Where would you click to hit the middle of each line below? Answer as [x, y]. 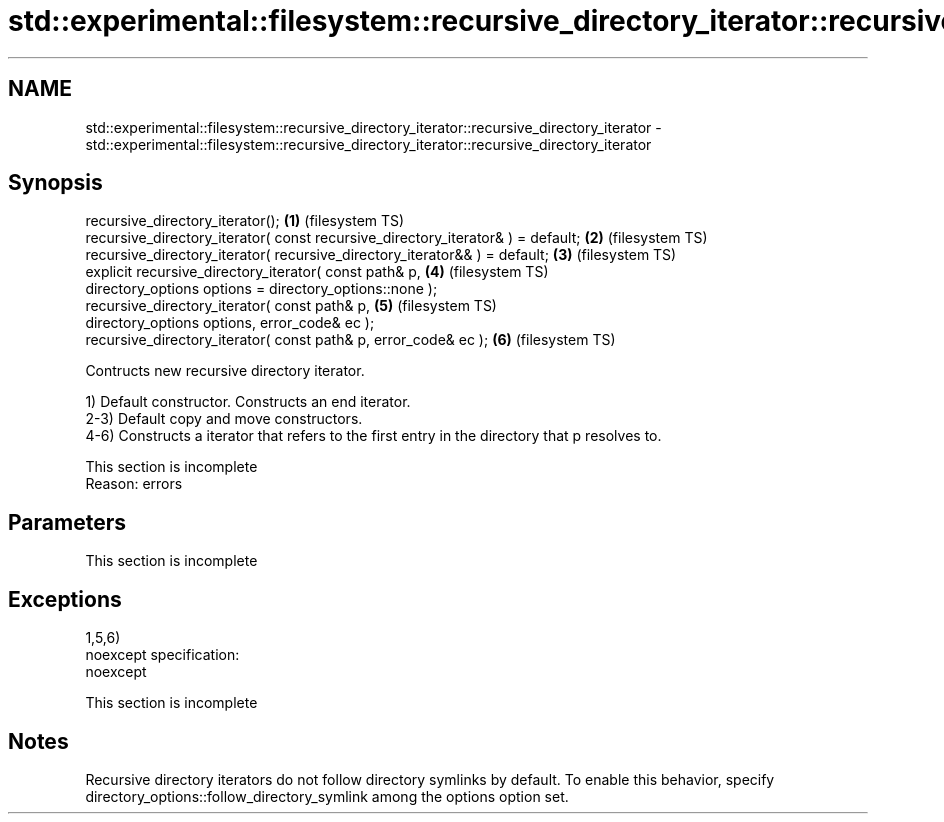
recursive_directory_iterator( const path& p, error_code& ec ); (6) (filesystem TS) [350, 340]
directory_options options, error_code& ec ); [230, 323]
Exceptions [65, 599]
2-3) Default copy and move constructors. [224, 419]
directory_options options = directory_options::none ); [261, 289]
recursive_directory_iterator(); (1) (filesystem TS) [245, 221]
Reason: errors [134, 484]
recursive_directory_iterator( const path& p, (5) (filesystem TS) [291, 306]
